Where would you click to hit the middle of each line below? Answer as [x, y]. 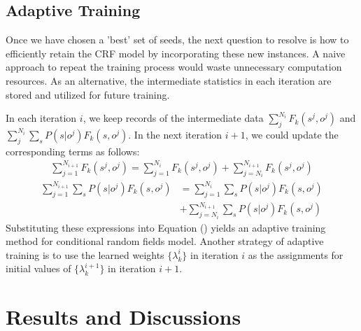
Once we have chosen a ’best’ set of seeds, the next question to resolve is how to [177, 40]
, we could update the [292, 134]
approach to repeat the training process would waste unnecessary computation [174, 67]
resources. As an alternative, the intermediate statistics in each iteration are [169, 80]
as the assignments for [296, 254]
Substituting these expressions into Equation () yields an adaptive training [166, 227]
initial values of [38, 268]
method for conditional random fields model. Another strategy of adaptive [165, 241]
